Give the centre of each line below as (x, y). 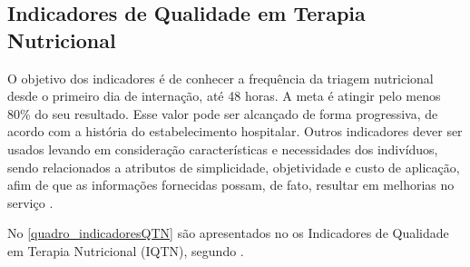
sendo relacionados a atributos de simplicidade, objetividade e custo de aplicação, (234, 167)
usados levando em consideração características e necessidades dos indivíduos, (223, 148)
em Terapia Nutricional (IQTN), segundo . (126, 250)
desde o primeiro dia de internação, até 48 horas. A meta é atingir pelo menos (224, 96)
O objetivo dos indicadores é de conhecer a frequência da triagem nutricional (220, 78)
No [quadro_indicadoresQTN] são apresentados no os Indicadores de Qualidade (228, 233)
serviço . (30, 202)
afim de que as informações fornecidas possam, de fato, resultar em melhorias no (231, 185)
